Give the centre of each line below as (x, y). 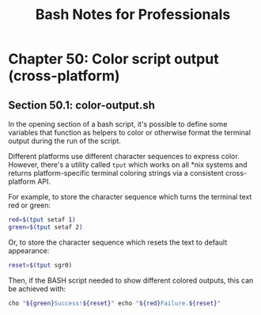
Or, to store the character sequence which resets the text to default (118, 242)
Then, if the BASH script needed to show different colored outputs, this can (131, 280)
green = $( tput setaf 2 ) (45, 227)
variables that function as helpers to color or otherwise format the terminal (130, 133)
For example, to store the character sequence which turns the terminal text (130, 197)
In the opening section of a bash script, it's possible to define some (118, 124)
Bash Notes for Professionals (133, 15)
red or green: (30, 205)
